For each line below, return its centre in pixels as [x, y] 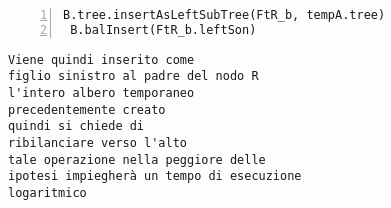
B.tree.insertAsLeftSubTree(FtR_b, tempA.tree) [224, 15]
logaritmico [47, 193]
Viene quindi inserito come [101, 59]
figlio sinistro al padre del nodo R [133, 76]
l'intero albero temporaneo [101, 93]
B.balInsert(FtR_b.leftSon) [163, 29]
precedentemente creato [87, 109]
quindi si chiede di [76, 126]
